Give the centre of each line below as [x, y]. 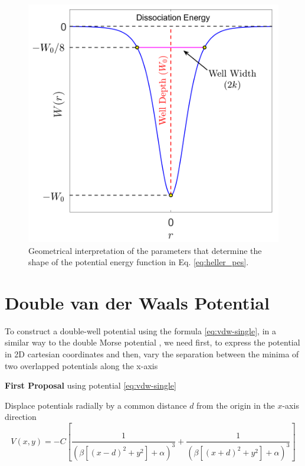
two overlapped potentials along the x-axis [81, 365]
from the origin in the [236, 405]
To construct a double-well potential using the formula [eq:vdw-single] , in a [141, 330]
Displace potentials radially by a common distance [96, 405]
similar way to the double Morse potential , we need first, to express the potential [152, 342]
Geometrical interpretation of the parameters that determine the [145, 250]
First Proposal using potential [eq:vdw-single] [91, 385]
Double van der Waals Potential [137, 302]
